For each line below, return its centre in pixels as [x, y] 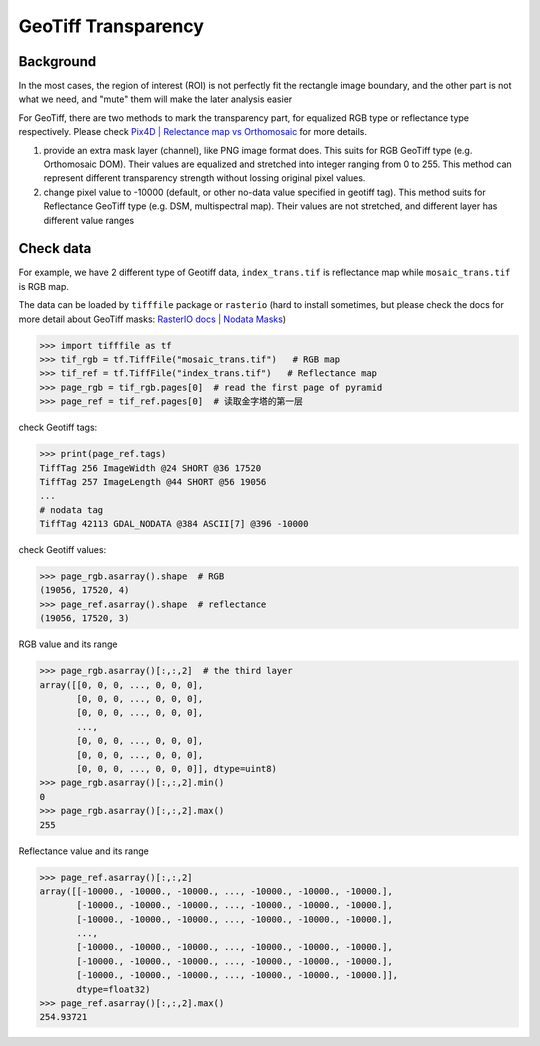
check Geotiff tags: [58, 427]
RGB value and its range [68, 644]
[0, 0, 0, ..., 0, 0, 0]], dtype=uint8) [176, 768]
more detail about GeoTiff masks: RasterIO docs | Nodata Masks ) [152, 319]
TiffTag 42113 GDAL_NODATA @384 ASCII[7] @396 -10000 [174, 524]
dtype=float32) [113, 989]
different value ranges [89, 220]
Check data [55, 248]
